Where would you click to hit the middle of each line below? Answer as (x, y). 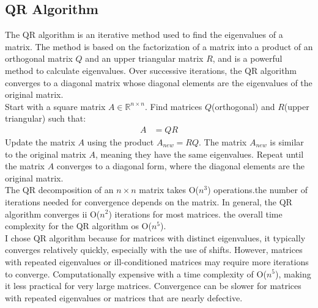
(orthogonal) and (243, 106)
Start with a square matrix (55, 106)
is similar (287, 141)
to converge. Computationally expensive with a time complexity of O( (136, 273)
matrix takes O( (169, 190)
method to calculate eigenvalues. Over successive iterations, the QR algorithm (151, 70)
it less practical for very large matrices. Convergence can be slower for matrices (153, 286)
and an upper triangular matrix (144, 58)
